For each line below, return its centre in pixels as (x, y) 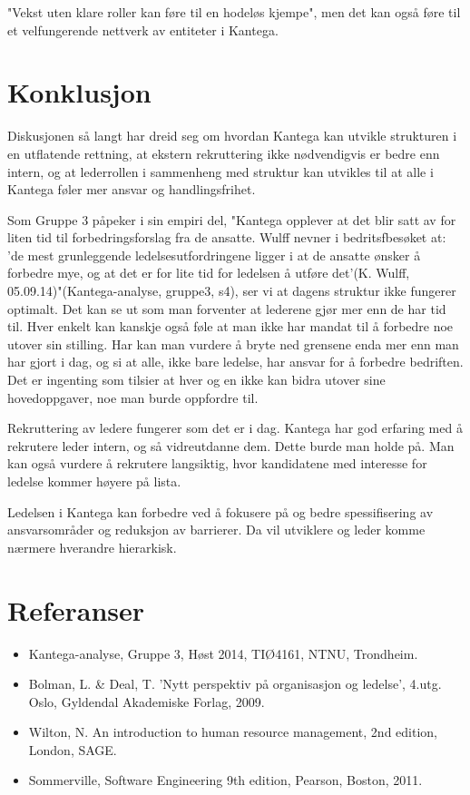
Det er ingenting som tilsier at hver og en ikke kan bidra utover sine (196, 380)
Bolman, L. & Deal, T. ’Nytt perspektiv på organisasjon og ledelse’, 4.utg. (235, 684)
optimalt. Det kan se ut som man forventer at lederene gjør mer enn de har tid (227, 308)
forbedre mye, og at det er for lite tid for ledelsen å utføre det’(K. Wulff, (209, 273)
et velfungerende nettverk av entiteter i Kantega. (143, 29)
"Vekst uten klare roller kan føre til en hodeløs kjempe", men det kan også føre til (234, 12)
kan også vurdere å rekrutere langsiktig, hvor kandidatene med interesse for (217, 463)
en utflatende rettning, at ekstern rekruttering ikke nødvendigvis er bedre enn (224, 153)
